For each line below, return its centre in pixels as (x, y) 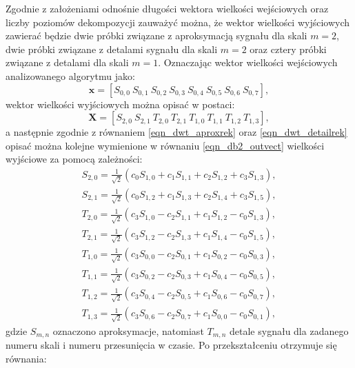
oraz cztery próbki (288, 49)
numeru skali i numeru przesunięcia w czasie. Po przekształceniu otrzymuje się (171, 345)
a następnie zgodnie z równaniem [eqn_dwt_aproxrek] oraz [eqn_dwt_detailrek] (176, 132)
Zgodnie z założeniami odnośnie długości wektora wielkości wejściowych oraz (167, 8)
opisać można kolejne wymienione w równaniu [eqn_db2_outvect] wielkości (165, 145)
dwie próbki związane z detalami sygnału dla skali (112, 49)
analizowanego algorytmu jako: (70, 75)
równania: (26, 358)
